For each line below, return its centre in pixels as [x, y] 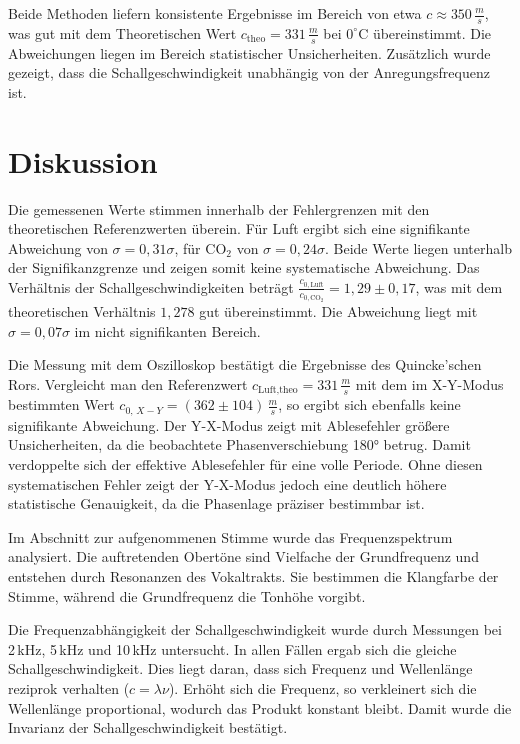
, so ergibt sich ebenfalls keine [369, 404]
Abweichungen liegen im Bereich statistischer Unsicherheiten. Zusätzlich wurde [249, 52]
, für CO [200, 247]
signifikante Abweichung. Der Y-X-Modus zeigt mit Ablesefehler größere [229, 424]
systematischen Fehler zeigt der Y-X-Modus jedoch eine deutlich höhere [227, 483]
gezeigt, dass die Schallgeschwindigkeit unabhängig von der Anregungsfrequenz [249, 72]
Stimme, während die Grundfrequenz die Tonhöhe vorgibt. [187, 595]
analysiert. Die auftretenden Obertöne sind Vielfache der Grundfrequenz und [243, 556]
